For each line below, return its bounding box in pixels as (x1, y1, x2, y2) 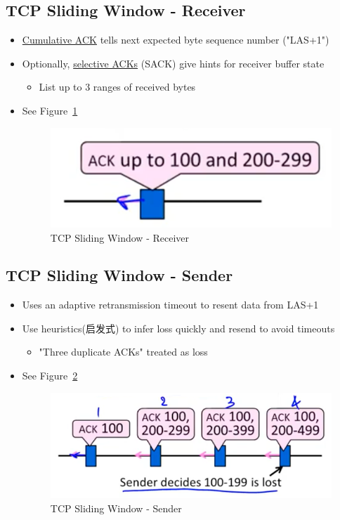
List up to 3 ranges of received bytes (39, 79, 196, 94)
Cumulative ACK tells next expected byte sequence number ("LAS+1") (22, 32, 329, 47)
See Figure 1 (22, 103, 78, 117)
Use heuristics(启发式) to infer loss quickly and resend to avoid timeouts (22, 320, 335, 335)
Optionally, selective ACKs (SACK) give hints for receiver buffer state (22, 56, 325, 70)
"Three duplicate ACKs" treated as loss (39, 344, 208, 359)
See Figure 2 (22, 368, 78, 383)
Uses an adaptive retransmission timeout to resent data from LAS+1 (22, 297, 319, 312)
